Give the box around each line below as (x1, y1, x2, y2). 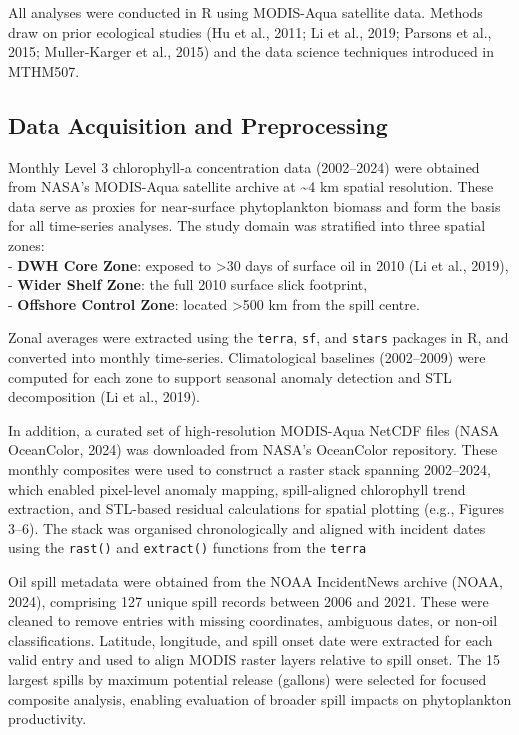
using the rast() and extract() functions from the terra (8, 537, 367, 558)
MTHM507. (8, 60, 80, 81)
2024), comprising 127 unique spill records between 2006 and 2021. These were (8, 590, 489, 611)
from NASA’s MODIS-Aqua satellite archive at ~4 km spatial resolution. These (8, 176, 494, 197)
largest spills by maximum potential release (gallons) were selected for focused (8, 668, 487, 689)
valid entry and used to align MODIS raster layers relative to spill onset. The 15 (8, 649, 500, 670)
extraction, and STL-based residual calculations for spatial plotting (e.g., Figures (8, 498, 505, 519)
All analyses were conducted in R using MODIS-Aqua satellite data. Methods (8, 2, 483, 22)
